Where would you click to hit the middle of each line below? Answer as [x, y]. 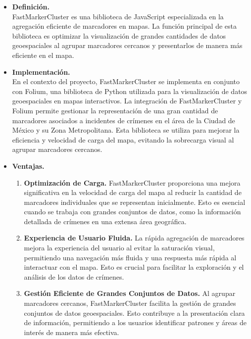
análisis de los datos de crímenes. [74, 276]
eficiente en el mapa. [43, 55]
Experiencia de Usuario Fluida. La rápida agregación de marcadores [134, 238]
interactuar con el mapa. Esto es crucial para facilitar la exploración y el [134, 267]
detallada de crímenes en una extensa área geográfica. [105, 221]
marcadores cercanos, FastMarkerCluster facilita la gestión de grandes [130, 303]
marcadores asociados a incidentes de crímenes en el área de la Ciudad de [124, 120]
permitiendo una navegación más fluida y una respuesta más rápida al [130, 257]
